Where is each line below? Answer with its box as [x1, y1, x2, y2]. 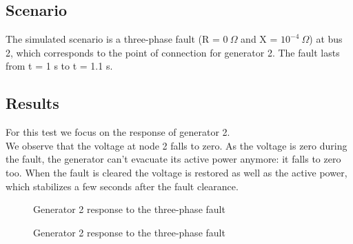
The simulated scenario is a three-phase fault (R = [6, 32, 220, 46]
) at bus [309, 32, 343, 46]
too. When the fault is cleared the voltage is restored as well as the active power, [6, 165, 347, 179]
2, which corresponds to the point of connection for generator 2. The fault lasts [6, 45, 340, 59]
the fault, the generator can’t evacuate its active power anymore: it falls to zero [6, 152, 341, 166]
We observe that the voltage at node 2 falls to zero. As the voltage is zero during [6, 138, 347, 152]
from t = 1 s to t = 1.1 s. [6, 59, 113, 73]
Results [6, 92, 59, 114]
